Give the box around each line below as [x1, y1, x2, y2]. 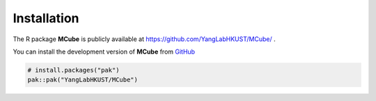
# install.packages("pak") [27, 66, 120, 74]
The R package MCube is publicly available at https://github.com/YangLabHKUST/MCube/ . [13, 35, 276, 43]
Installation [13, 10, 79, 26]
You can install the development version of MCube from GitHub [13, 47, 195, 56]
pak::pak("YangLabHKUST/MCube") [27, 76, 139, 84]
